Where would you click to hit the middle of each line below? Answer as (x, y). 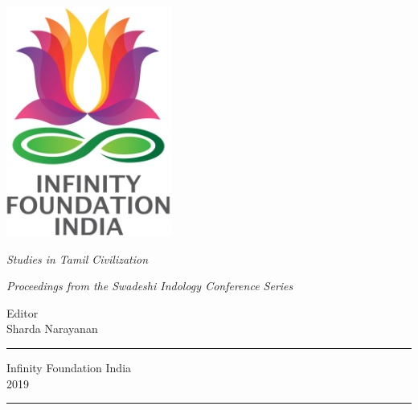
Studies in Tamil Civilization (78, 258)
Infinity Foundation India (69, 367)
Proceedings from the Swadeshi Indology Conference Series (150, 286)
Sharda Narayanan (52, 328)
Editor (23, 312)
